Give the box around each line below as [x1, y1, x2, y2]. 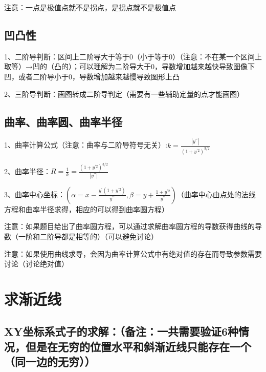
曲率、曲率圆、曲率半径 [4, 113, 122, 129]
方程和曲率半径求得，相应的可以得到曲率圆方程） [4, 203, 169, 214]
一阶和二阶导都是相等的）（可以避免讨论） [18, 231, 158, 241]
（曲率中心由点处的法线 [176, 189, 256, 199]
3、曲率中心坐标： [4, 189, 65, 199]
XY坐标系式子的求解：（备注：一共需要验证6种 [4, 323, 239, 339]
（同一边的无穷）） [4, 354, 96, 369]
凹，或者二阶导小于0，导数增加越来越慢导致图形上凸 [4, 71, 180, 81]
